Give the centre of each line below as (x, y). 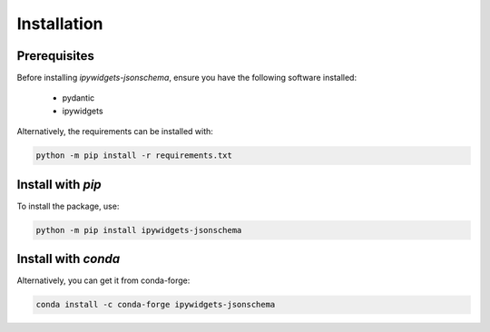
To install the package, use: (68, 206)
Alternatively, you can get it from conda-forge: (103, 280)
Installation (60, 24)
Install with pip (59, 185)
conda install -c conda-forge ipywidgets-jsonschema (156, 305)
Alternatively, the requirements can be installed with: (115, 132)
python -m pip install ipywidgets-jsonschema (139, 230)
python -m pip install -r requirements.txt (134, 156)
